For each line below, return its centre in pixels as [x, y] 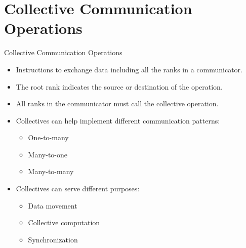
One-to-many [48, 137]
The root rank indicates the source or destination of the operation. [119, 86]
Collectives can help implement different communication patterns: [118, 120]
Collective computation [64, 222]
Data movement [53, 205]
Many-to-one [48, 154]
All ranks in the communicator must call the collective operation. [117, 104]
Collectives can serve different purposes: [78, 189]
